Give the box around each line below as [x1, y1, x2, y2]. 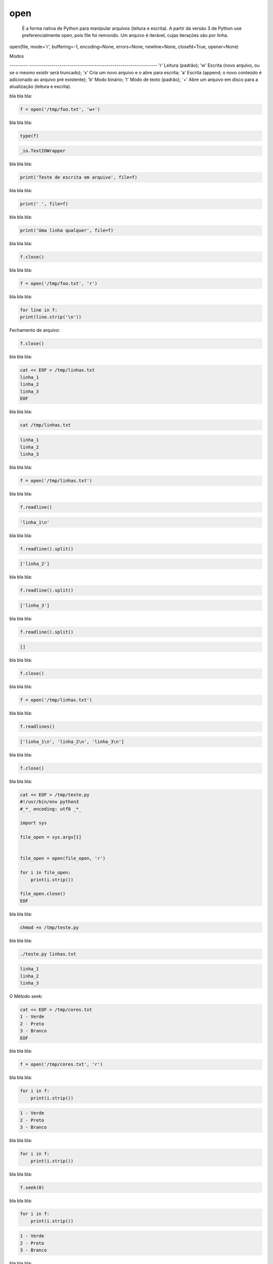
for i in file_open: [20, 870, 71, 876]
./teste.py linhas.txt [20, 951, 76, 957]
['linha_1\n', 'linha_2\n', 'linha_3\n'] [20, 739, 124, 744]
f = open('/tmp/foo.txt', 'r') [20, 281, 98, 287]
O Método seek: [9, 993, 43, 999]
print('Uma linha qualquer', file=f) [20, 228, 114, 234]
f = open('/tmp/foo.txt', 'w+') [20, 106, 101, 112]
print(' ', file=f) [20, 201, 68, 207]
